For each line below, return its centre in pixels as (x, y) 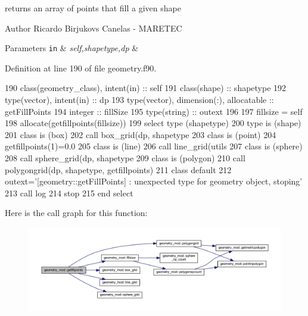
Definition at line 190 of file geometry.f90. (81, 68)
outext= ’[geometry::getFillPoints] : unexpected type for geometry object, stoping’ (154, 181)
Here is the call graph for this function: (76, 213)
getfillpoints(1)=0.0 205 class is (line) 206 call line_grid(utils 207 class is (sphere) (154, 146)
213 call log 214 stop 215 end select (69, 193)
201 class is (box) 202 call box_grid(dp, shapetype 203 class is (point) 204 (141, 134)
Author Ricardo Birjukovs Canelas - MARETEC (94, 28)
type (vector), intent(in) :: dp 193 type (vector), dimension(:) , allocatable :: (139, 100)
